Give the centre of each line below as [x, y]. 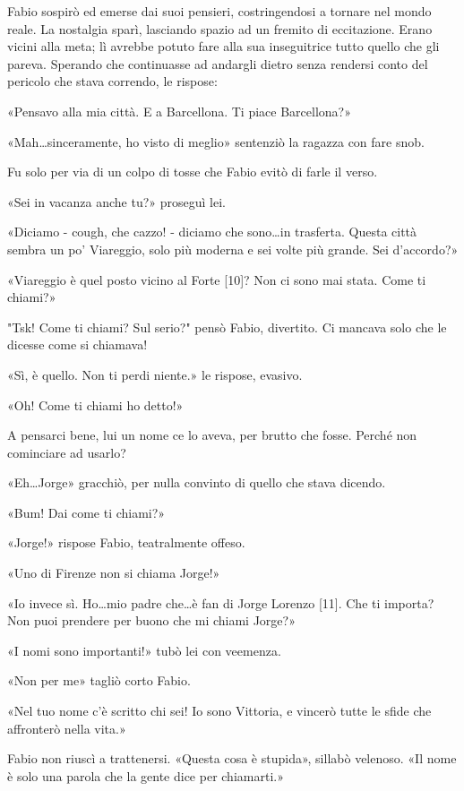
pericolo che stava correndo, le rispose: [112, 81]
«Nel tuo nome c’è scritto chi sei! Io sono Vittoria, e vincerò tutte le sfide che [219, 711]
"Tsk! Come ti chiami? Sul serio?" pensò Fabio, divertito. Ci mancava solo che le [227, 327]
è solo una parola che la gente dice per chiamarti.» [146, 775]
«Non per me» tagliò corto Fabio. [99, 680]
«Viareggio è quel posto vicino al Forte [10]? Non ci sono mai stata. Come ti [217, 279]
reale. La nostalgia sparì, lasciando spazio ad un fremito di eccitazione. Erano [220, 28]
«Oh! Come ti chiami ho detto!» [95, 404]
